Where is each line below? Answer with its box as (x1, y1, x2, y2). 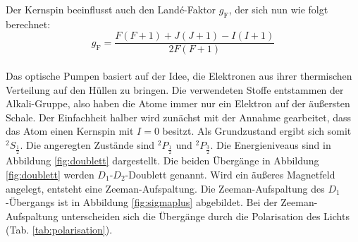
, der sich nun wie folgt (228, 2, 328, 16)
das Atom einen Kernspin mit (6, 123, 134, 138)
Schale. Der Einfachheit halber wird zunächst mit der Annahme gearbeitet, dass (6, 109, 352, 124)
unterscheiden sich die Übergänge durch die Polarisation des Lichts (61, 208, 350, 223)
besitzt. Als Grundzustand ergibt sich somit (162, 123, 352, 138)
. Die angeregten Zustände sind (20, 138, 155, 152)
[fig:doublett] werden (6, 167, 94, 182)
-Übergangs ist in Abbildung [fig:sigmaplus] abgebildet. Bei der (6, 195, 278, 210)
